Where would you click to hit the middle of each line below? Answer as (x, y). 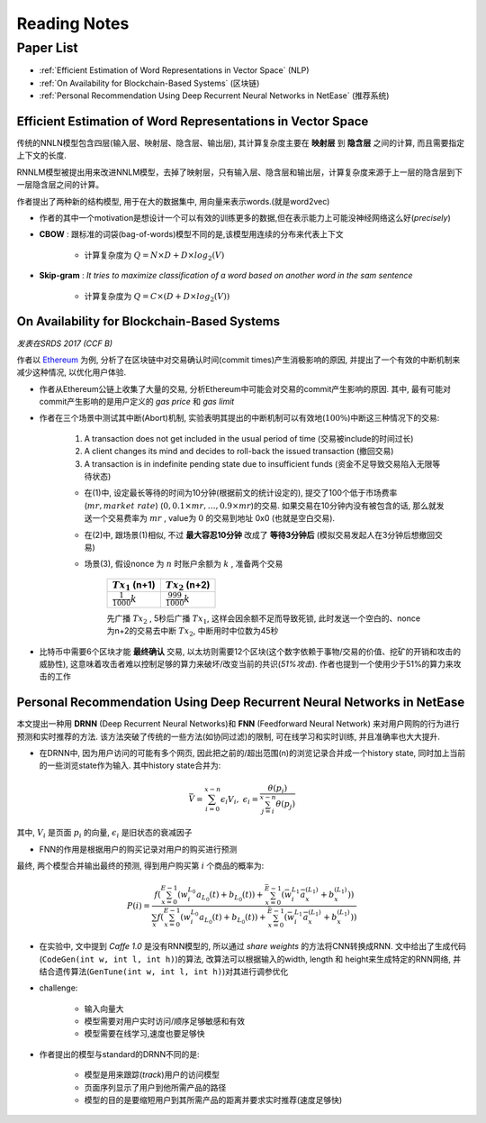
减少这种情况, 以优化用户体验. (72, 372)
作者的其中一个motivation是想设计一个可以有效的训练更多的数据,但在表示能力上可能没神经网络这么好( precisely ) (245, 218)
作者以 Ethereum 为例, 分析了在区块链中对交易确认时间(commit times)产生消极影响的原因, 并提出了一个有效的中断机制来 (238, 360)
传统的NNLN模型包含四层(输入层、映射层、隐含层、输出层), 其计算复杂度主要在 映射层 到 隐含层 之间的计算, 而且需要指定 (241, 143)
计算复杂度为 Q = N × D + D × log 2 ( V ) (154, 256)
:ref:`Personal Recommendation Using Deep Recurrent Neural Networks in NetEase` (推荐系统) (214, 96)
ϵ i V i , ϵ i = (240, 800)
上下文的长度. (42, 155)
